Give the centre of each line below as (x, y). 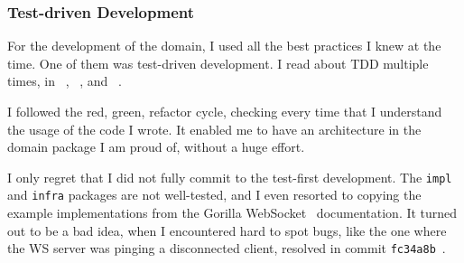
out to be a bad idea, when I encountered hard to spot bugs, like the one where (227, 230)
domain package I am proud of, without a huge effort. (156, 147)
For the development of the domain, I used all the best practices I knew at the (224, 46)
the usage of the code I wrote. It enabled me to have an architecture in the (214, 129)
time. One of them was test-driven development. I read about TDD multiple (218, 63)
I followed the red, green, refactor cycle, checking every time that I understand (225, 111)
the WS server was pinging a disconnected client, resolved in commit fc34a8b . (227, 248)
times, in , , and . (65, 81)
